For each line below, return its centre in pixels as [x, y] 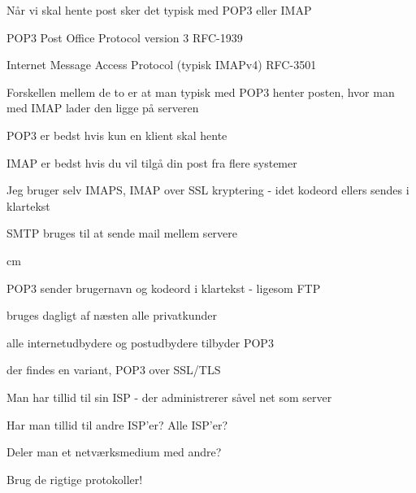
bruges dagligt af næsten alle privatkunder [112, 315]
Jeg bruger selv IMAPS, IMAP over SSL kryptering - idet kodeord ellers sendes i [208, 190]
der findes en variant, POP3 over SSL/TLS [114, 370]
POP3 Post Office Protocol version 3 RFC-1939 [125, 37]
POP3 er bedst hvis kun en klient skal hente [117, 135]
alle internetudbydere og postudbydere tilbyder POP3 [140, 342]
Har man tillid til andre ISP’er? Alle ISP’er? [117, 424]
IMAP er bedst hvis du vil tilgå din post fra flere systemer [152, 162]
